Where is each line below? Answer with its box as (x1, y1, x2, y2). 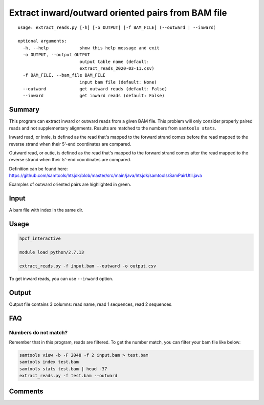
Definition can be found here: (9, 166, 68, 171)
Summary (9, 106, 40, 114)
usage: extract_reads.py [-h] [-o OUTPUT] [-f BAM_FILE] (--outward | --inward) (18, 24, 217, 30)
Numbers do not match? (9, 329, 68, 336)
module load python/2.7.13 (19, 250, 84, 255)
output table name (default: (79, 59, 149, 64)
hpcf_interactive (19, 236, 61, 241)
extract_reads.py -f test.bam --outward (19, 373, 117, 379)
